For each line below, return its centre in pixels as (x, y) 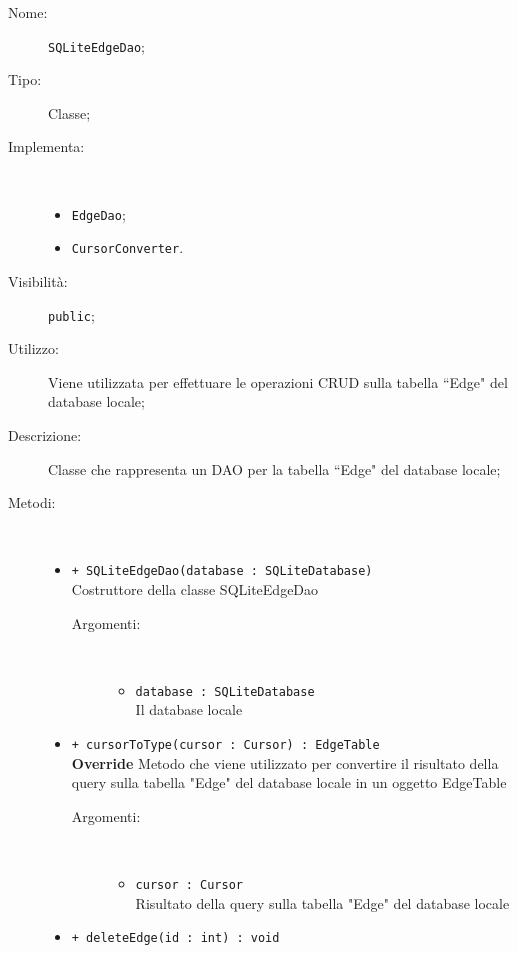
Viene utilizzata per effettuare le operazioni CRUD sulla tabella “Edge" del (278, 381)
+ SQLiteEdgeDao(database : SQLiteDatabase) (222, 571)
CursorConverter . (127, 247)
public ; (71, 314)
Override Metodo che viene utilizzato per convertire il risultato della (285, 762)
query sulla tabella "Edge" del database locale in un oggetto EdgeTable (289, 782)
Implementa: (46, 146)
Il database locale (189, 709)
